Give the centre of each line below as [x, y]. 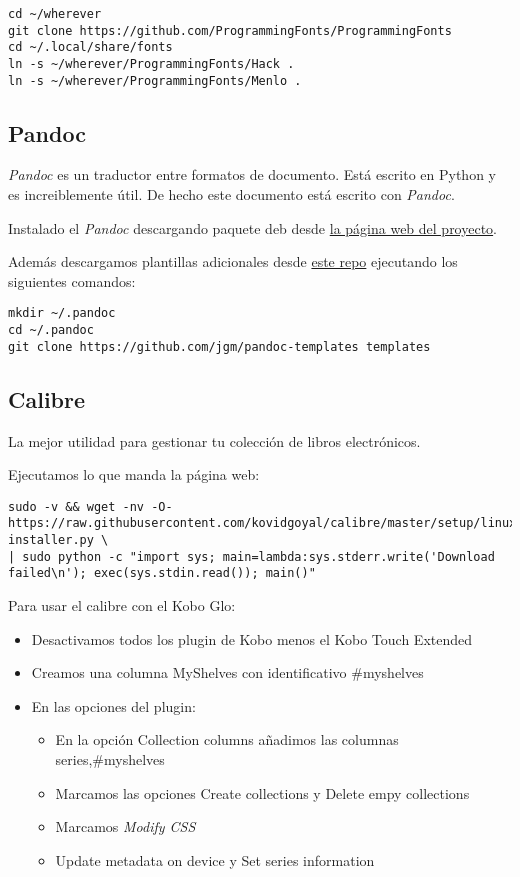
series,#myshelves [110, 759]
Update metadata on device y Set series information [215, 859]
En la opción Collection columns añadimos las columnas [227, 739]
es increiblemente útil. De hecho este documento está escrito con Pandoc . [231, 194]
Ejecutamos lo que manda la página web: [134, 474]
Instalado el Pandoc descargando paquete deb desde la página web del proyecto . [253, 227]
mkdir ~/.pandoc [62, 313]
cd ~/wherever [55, 14]
